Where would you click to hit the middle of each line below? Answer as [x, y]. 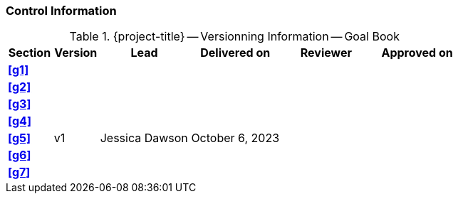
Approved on [417, 53]
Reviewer [326, 53]
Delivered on [235, 53]
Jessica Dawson [144, 138]
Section [30, 53]
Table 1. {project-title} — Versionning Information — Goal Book [234, 37]
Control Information [61, 11]
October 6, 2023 [235, 138]
